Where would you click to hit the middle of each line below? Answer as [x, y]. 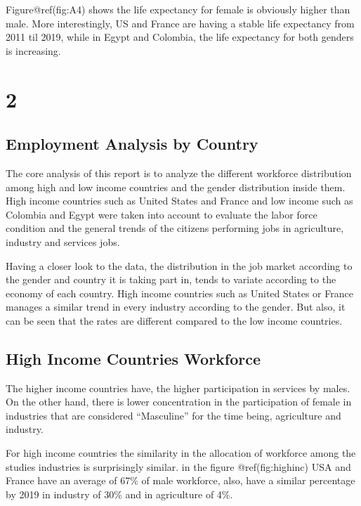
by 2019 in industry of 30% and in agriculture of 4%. [119, 494]
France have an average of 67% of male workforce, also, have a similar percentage [180, 480]
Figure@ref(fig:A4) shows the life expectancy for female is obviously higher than [178, 9]
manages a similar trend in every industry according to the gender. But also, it [176, 307]
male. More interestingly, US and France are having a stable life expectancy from [180, 23]
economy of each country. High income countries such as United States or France [179, 293]
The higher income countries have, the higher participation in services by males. [178, 388]
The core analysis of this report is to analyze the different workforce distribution [179, 173]
